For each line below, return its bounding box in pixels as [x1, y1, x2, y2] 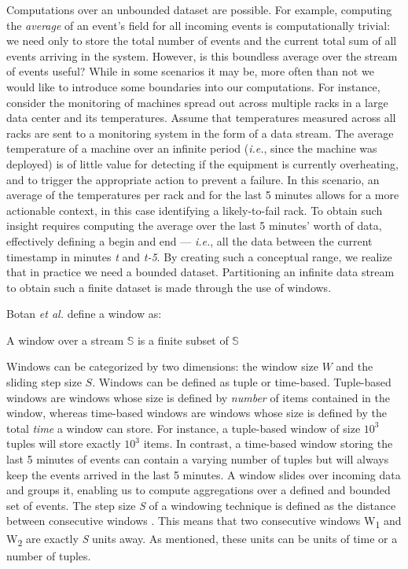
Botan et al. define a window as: [6, 305, 162, 322]
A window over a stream [6, 331, 124, 348]
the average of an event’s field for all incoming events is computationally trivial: [6, 17, 391, 33]
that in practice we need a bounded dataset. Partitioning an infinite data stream [6, 264, 395, 280]
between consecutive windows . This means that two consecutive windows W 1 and [6, 512, 402, 531]
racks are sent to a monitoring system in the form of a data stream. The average [6, 124, 394, 141]
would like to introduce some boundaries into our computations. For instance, [6, 78, 380, 94]
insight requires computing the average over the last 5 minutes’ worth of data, [6, 217, 382, 234]
